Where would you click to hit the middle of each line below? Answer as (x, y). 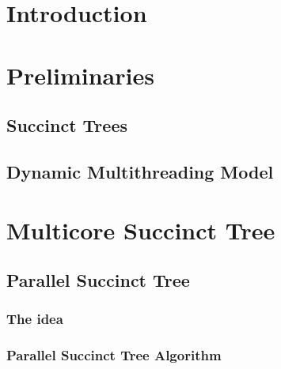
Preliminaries (80, 75)
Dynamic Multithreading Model (140, 171)
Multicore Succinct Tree (141, 230)
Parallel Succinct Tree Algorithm (114, 355)
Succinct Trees (67, 125)
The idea (35, 319)
